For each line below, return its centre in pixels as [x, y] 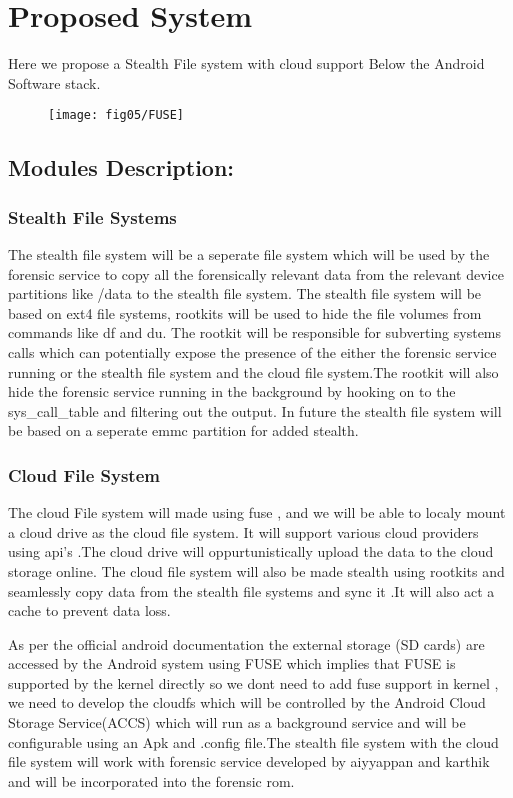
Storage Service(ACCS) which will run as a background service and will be [237, 722]
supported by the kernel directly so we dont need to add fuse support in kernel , [253, 682]
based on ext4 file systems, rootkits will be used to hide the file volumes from [245, 312]
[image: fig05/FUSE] [116, 115]
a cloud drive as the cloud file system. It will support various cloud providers [243, 531]
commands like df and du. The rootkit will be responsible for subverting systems [255, 332]
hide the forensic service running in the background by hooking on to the [232, 391]
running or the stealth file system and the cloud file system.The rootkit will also [253, 371]
